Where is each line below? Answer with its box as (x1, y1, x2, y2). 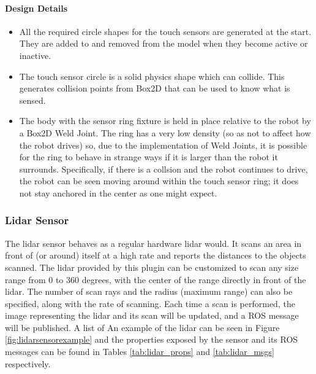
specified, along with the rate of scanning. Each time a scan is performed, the (5, 297, 295, 310)
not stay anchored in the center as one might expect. (19, 186, 217, 199)
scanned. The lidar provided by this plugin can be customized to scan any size (5, 260, 299, 273)
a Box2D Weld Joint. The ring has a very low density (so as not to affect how (19, 126, 311, 139)
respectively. (5, 357, 51, 370)
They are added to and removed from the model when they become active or (19, 37, 308, 50)
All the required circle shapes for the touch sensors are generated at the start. (19, 25, 312, 37)
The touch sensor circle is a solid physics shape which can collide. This (19, 69, 285, 82)
